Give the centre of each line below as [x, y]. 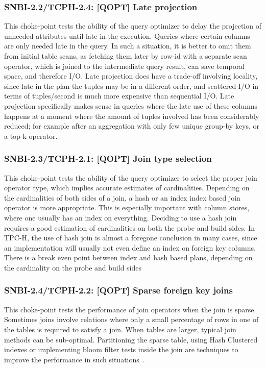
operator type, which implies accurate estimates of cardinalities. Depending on [127, 188]
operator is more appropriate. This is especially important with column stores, [127, 207]
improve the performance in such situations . [75, 359]
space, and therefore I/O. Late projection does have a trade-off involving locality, [131, 76]
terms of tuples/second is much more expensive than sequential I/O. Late [119, 96]
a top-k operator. [31, 136]
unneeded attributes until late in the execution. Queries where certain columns [127, 35]
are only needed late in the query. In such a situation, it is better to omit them [128, 46]
